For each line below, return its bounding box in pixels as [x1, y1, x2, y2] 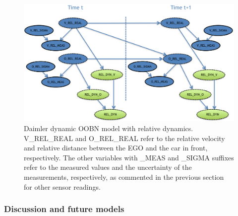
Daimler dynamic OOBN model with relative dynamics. [24, 123, 193, 134]
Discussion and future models [4, 203, 124, 215]
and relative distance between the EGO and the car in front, [24, 143, 208, 153]
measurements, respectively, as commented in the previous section [24, 171, 224, 182]
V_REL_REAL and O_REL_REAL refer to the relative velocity [24, 133, 225, 143]
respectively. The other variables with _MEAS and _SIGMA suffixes [24, 152, 234, 162]
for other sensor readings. [24, 181, 101, 192]
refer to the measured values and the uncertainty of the [24, 162, 192, 172]
